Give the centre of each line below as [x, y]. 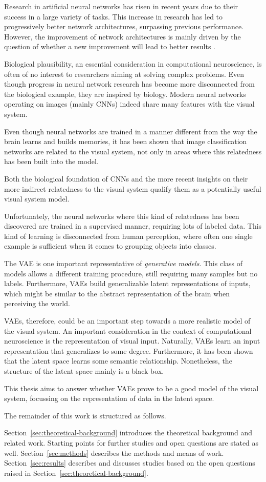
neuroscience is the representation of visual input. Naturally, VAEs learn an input [132, 341]
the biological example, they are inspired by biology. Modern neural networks [125, 94]
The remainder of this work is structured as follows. [85, 415]
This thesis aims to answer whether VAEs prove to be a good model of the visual [131, 388]
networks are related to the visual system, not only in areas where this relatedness [133, 151]
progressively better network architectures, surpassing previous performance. [124, 26]
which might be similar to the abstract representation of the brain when [117, 293]
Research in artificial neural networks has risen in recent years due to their [121, 6]
